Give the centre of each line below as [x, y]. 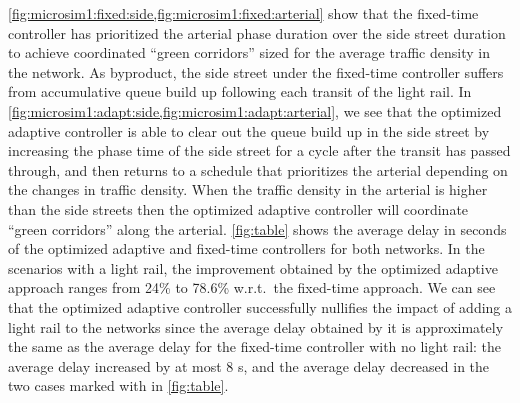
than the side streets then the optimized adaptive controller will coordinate [238, 208]
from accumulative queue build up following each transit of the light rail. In [240, 91]
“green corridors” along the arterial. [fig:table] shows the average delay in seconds [257, 228]
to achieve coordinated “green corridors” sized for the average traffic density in [249, 52]
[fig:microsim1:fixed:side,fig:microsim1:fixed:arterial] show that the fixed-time [243, 13]
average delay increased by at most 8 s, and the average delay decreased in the [249, 365]
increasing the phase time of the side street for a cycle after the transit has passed [259, 150]
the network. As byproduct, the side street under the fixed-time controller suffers [256, 71]
